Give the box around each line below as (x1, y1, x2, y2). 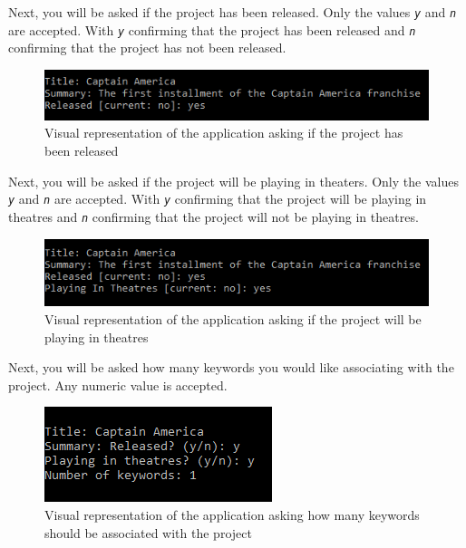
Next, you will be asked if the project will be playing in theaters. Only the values (8, 171, 459, 190)
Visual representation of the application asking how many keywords (44, 505, 420, 524)
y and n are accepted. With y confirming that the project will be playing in (8, 189, 427, 208)
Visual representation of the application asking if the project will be (44, 310, 422, 329)
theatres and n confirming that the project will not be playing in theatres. (8, 207, 419, 226)
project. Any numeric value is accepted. (8, 375, 228, 394)
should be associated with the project (44, 523, 252, 542)
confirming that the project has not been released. (8, 38, 286, 57)
